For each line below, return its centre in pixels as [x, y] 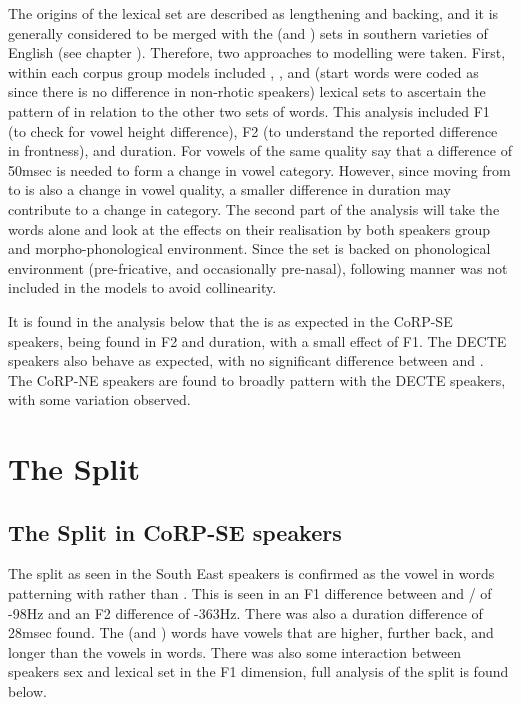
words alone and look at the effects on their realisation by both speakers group [249, 228]
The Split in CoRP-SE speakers [175, 531]
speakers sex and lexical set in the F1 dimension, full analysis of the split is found [258, 671]
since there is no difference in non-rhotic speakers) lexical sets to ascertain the [247, 91]
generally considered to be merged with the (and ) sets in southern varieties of [248, 32]
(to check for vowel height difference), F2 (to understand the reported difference [253, 130]
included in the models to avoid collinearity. [142, 287]
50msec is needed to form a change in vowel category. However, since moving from [259, 169]
